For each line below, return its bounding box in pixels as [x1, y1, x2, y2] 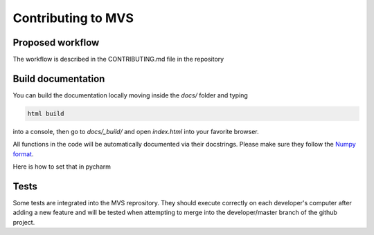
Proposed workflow [12, 37, 100, 48]
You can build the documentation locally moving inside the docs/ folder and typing [12, 91, 249, 100]
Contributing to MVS [12, 10, 134, 26]
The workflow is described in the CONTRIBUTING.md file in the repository [12, 55, 224, 64]
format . [12, 149, 34, 158]
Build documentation [12, 73, 105, 84]
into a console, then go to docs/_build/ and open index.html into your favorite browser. [12, 127, 259, 135]
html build [27, 109, 64, 117]
